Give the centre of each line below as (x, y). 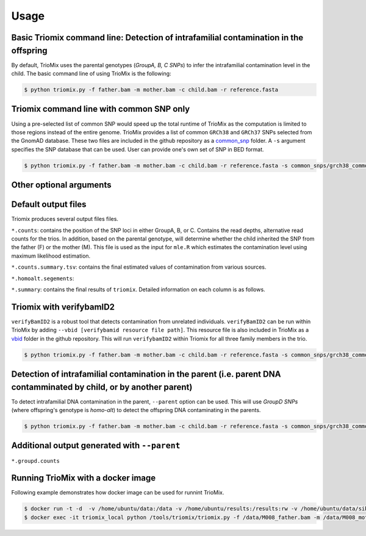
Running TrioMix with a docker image (84, 478)
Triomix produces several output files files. (65, 219)
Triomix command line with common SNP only (101, 109)
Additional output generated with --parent (96, 446)
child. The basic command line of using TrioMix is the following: (91, 74)
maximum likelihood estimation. (51, 256)
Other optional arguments (61, 185)
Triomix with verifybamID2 (63, 307)
